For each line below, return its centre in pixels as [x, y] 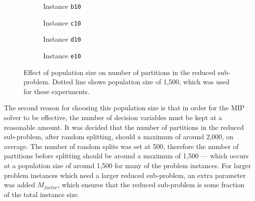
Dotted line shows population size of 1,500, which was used [141, 82]
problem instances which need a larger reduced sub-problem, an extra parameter [125, 175]
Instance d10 [62, 39]
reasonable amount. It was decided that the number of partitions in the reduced [124, 127]
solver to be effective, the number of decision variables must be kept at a [113, 117]
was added [20, 185]
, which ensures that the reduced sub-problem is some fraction [151, 185]
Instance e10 [62, 55]
